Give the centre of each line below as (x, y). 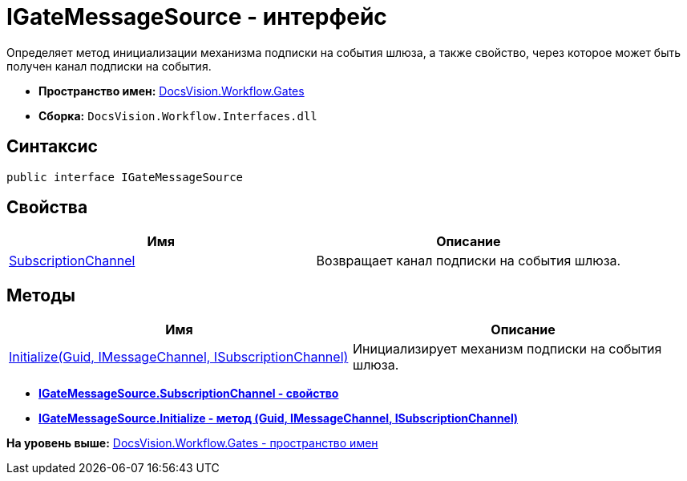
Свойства (47, 208)
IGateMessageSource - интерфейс (197, 17)
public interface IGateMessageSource (125, 177)
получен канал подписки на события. (109, 66)
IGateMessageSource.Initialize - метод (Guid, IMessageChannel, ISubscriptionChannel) (279, 418)
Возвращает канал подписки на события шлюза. (469, 261)
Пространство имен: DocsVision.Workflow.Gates (172, 91)
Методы (41, 295)
